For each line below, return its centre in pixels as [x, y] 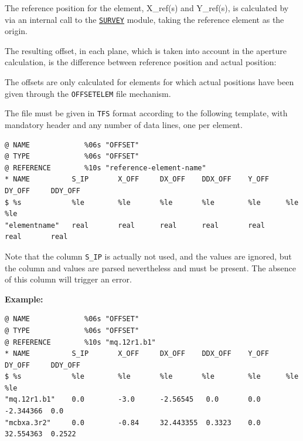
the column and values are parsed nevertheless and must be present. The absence [150, 267]
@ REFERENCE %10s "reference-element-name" [105, 168]
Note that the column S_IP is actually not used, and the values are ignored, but [148, 256]
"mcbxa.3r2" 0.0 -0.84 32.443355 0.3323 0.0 [133, 423]
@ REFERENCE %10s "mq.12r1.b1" [80, 342]
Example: [24, 299]
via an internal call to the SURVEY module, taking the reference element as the [144, 19]
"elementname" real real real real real [135, 225]
